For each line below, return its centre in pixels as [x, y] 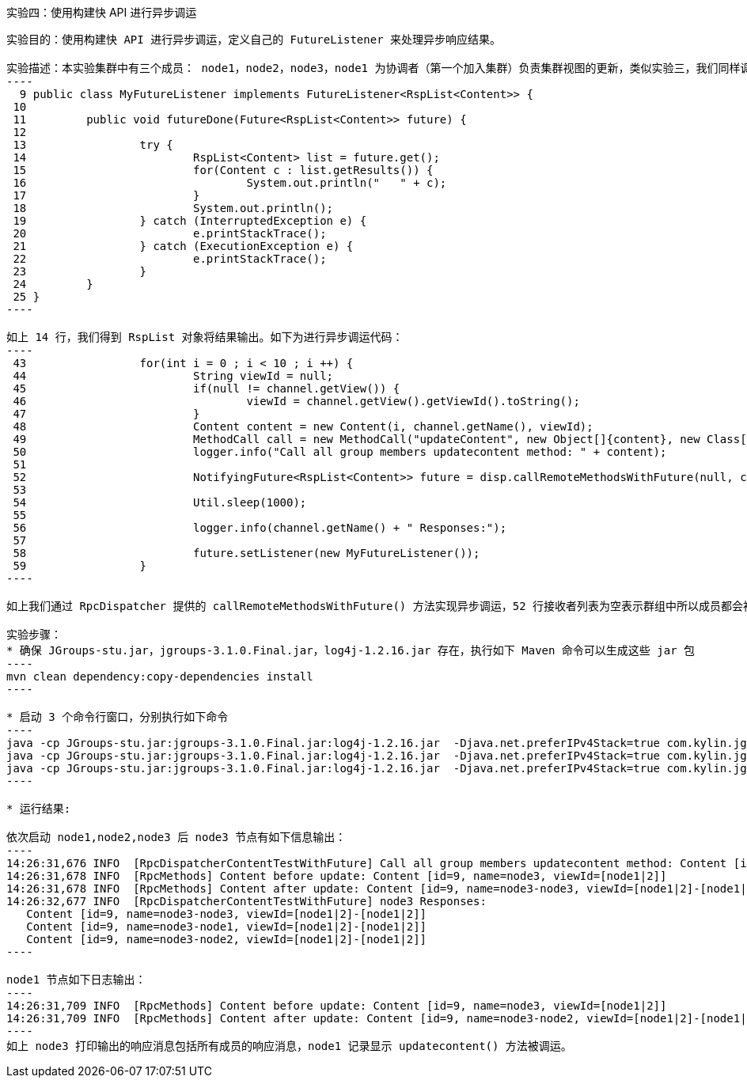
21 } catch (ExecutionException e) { [183, 246]
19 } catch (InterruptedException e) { [190, 221]
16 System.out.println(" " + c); [230, 183]
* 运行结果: [39, 809]
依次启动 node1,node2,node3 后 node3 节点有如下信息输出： [176, 837]
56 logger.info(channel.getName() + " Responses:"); [260, 528]
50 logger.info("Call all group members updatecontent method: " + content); [340, 452]
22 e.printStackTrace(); [170, 259]
